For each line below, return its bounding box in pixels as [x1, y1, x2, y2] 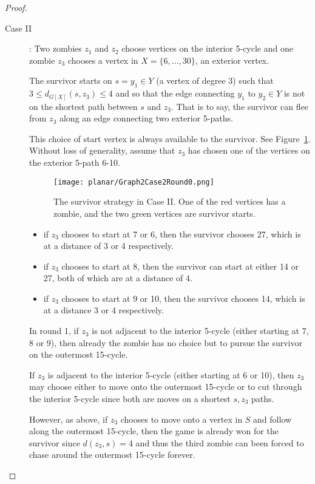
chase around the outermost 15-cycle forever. [29, 448, 195, 461]
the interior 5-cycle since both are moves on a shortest [29, 392, 231, 405]
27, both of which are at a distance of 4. [43, 271, 192, 284]
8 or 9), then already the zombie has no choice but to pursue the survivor [29, 336, 302, 349]
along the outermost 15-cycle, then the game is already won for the [29, 424, 279, 437]
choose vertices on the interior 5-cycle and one [121, 42, 293, 55]
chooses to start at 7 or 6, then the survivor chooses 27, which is [61, 227, 301, 240]
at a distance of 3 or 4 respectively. [43, 239, 174, 252]
